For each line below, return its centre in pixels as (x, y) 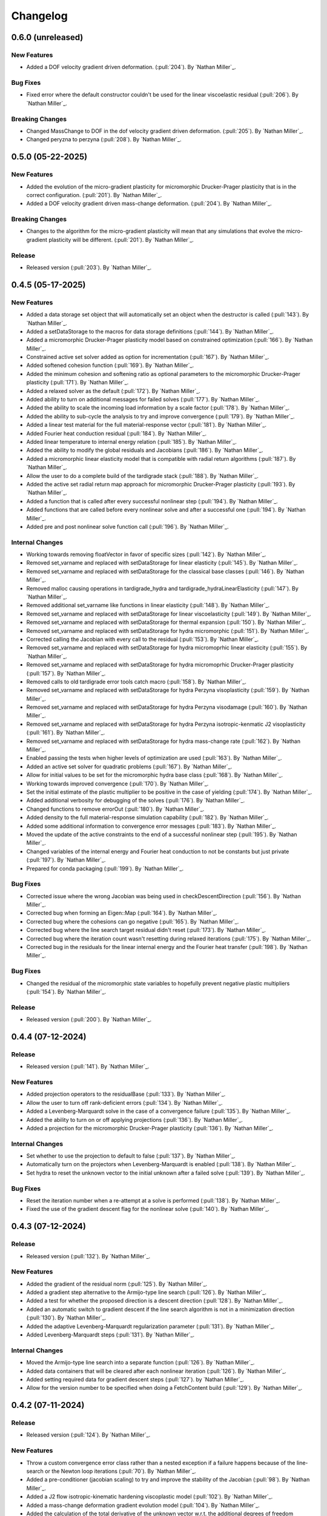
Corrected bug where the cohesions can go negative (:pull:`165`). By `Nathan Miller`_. (133, 921)
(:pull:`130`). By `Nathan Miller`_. (66, 1318)
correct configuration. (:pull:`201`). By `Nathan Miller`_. (94, 195)
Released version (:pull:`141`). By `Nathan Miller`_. (88, 1067)
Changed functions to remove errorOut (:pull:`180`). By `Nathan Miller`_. (115, 809)
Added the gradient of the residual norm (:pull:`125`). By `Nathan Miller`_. (117, 1284)
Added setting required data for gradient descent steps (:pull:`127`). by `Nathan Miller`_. (135, 1379)
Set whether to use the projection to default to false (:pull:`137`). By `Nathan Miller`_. (131, 1156)
